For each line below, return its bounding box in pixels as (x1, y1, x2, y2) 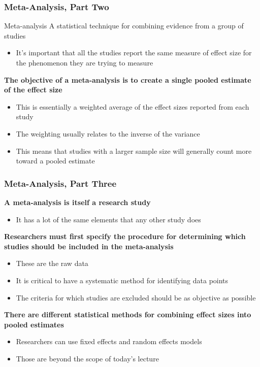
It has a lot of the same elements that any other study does (16, 214, 201, 224)
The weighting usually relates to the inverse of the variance (16, 128, 200, 139)
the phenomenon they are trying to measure (16, 57, 153, 68)
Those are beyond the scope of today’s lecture (16, 353, 159, 363)
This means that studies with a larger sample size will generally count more (16, 145, 252, 156)
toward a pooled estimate (16, 155, 95, 166)
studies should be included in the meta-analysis (4, 241, 174, 251)
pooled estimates (4, 319, 64, 329)
